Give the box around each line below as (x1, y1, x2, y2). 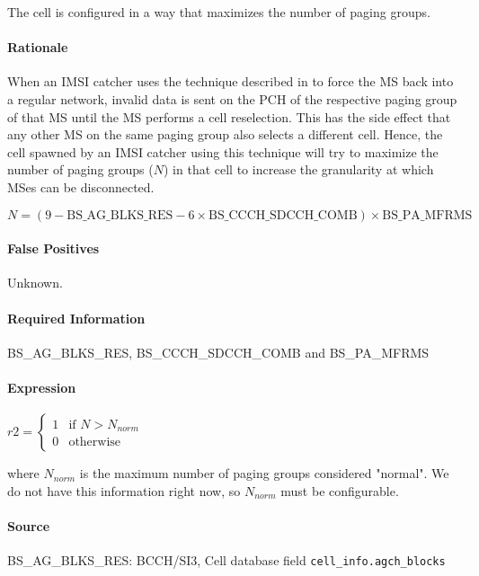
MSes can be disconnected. (7, 177, 155, 196)
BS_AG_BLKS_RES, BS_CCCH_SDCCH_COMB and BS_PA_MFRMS (7, 342, 430, 361)
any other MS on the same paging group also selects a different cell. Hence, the (7, 125, 443, 144)
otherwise (68, 436, 121, 449)
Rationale (7, 38, 68, 57)
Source (7, 516, 50, 535)
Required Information (7, 308, 146, 327)
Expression (7, 377, 76, 396)
